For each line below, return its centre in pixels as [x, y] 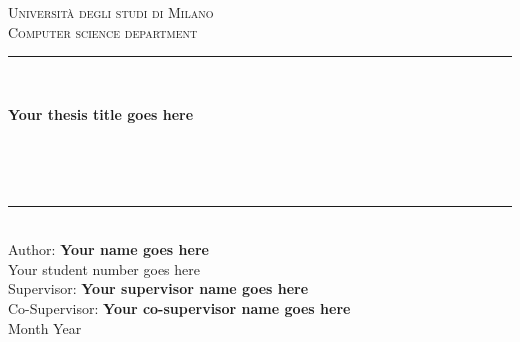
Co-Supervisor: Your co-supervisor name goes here [179, 307]
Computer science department [103, 31]
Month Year [45, 327]
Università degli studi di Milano [111, 12]
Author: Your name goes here [108, 249]
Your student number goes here [104, 268]
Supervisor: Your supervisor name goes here [158, 288]
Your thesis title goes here [101, 113]
